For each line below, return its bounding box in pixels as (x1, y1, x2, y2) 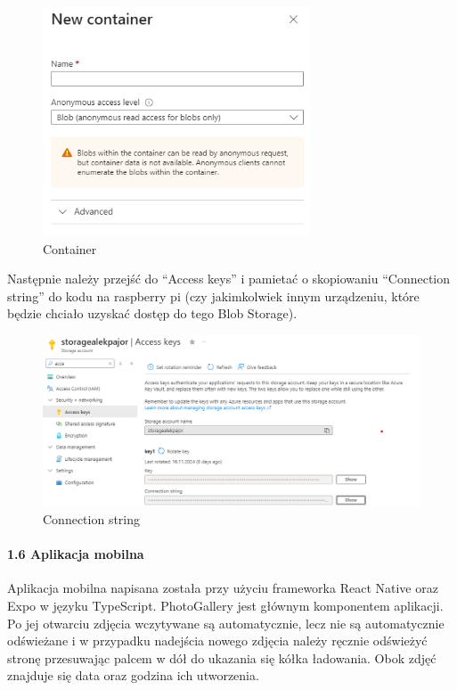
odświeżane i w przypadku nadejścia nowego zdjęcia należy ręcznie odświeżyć (7, 631, 428, 650)
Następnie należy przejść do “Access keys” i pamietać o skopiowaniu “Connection (7, 269, 451, 288)
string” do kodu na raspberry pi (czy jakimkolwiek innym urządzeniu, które (7, 286, 420, 305)
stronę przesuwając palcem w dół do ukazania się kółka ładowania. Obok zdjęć (7, 648, 437, 667)
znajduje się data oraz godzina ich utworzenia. (7, 666, 259, 685)
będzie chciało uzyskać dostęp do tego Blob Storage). (7, 304, 298, 323)
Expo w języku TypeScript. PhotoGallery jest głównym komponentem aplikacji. (7, 596, 444, 615)
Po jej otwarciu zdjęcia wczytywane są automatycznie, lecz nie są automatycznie (7, 613, 445, 632)
